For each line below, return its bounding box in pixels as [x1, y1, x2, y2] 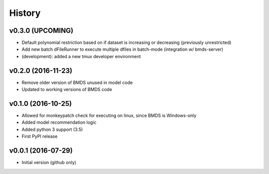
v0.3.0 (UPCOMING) [9, 26, 74, 35]
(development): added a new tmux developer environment [21, 53, 141, 59]
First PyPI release [21, 133, 58, 139]
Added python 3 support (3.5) [21, 126, 83, 132]
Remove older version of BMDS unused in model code [21, 80, 133, 86]
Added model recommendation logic [21, 119, 97, 125]
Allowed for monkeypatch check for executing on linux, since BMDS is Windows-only [21, 112, 197, 119]
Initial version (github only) [21, 160, 77, 166]
